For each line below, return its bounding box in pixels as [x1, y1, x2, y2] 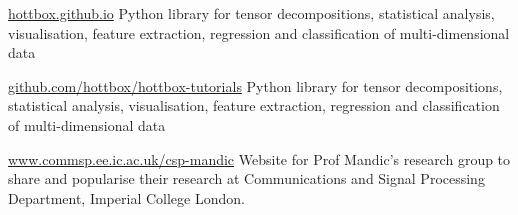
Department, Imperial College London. [8, 187, 245, 208]
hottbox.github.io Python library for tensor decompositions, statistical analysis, [8, 3, 495, 23]
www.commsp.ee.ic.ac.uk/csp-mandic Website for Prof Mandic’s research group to [8, 148, 511, 169]
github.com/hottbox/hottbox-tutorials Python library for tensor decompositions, [8, 75, 503, 96]
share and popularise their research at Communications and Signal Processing [8, 168, 485, 189]
